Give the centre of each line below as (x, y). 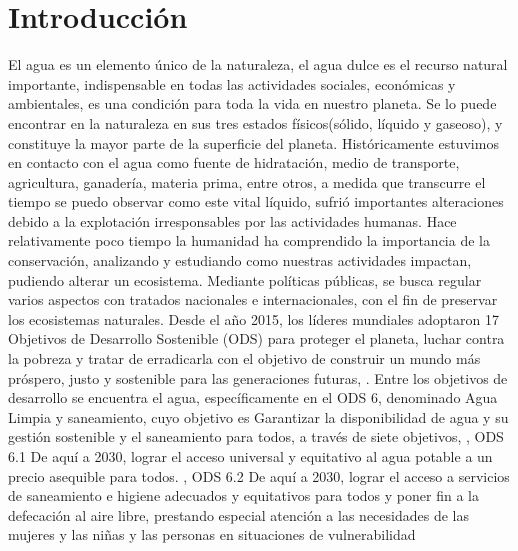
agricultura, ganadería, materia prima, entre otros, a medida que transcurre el (247, 181)
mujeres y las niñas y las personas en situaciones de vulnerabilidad (212, 534)
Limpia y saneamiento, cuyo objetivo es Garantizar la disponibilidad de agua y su (258, 416)
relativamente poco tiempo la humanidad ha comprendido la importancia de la (249, 240)
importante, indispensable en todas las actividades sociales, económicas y (232, 83)
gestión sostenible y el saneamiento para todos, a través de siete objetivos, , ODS (256, 436)
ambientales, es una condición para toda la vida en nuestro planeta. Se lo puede (252, 103)
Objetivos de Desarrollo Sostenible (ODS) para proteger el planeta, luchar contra (256, 338)
